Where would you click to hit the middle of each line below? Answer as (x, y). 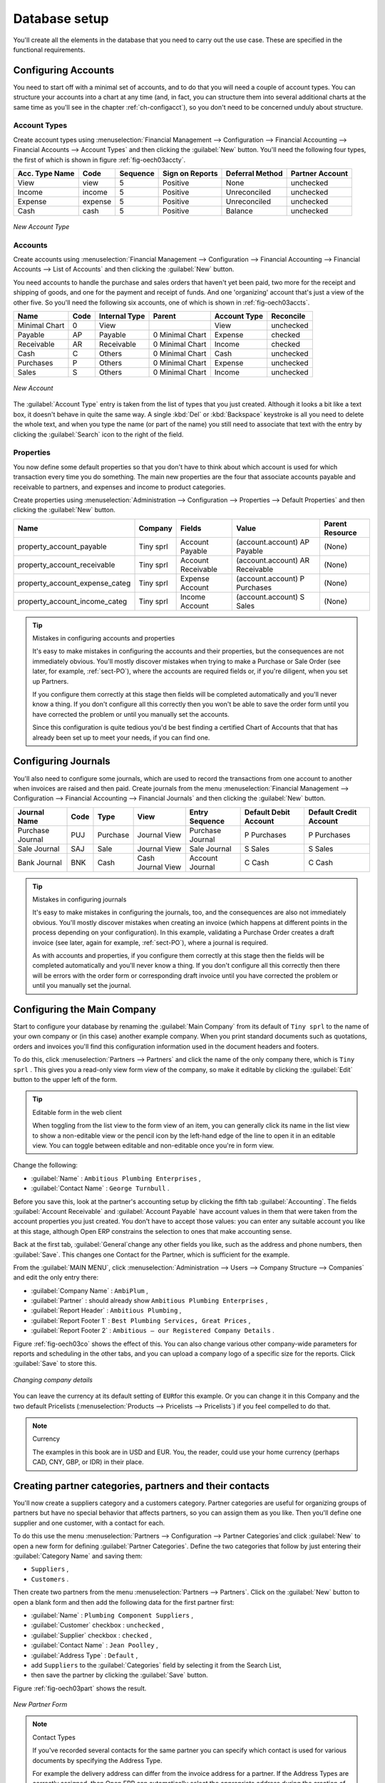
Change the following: (46, 1165)
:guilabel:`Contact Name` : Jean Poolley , (94, 1645)
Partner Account (319, 173)
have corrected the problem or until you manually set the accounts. (131, 714)
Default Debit (267, 812)
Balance (239, 210)
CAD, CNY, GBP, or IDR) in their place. (88, 1462)
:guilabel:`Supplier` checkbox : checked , (92, 1635)
